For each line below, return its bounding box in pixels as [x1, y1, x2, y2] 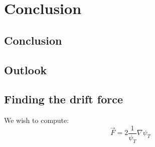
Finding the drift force [4, 91, 123, 107]
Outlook [4, 62, 47, 77]
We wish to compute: [4, 115, 69, 125]
